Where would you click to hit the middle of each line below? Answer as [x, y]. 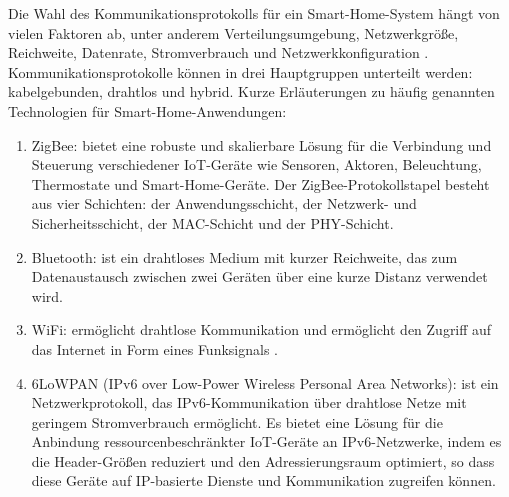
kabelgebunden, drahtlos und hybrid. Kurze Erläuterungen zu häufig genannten [251, 91]
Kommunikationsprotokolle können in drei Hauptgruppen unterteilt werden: [240, 71]
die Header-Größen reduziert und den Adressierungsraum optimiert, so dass [263, 460]
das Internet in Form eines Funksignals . [154, 348]
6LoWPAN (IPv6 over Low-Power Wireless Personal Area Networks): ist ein [265, 382]
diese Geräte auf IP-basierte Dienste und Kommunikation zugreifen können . [263, 480]
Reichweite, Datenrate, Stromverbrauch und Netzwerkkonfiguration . [218, 52]
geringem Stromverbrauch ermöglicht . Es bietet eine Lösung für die [237, 421]
